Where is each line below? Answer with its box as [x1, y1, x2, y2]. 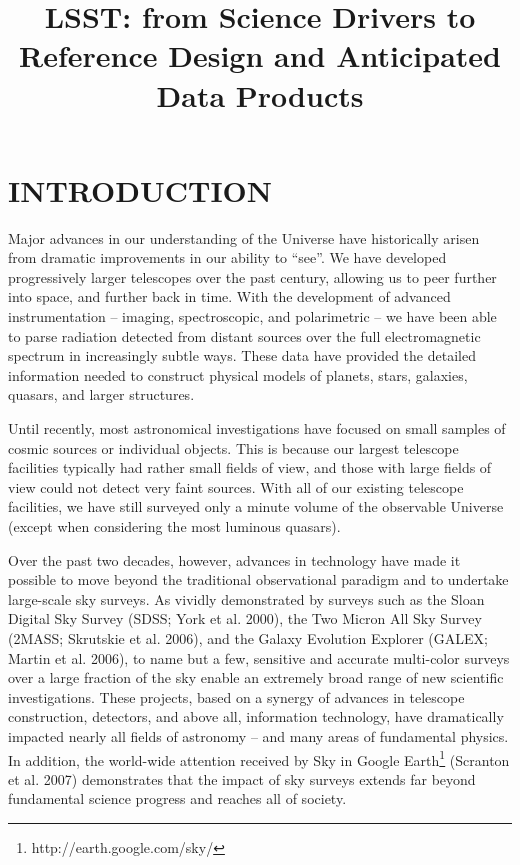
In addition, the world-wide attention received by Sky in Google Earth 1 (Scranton [8, 746, 510, 770]
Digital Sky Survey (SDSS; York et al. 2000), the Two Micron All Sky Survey [8, 608, 482, 629]
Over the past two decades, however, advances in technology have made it [8, 549, 461, 570]
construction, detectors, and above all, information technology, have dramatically [8, 706, 504, 727]
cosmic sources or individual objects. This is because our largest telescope [8, 437, 459, 458]
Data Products [156, 74, 364, 115]
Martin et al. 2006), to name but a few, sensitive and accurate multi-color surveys [8, 647, 510, 668]
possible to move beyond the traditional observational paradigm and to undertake [8, 569, 509, 590]
